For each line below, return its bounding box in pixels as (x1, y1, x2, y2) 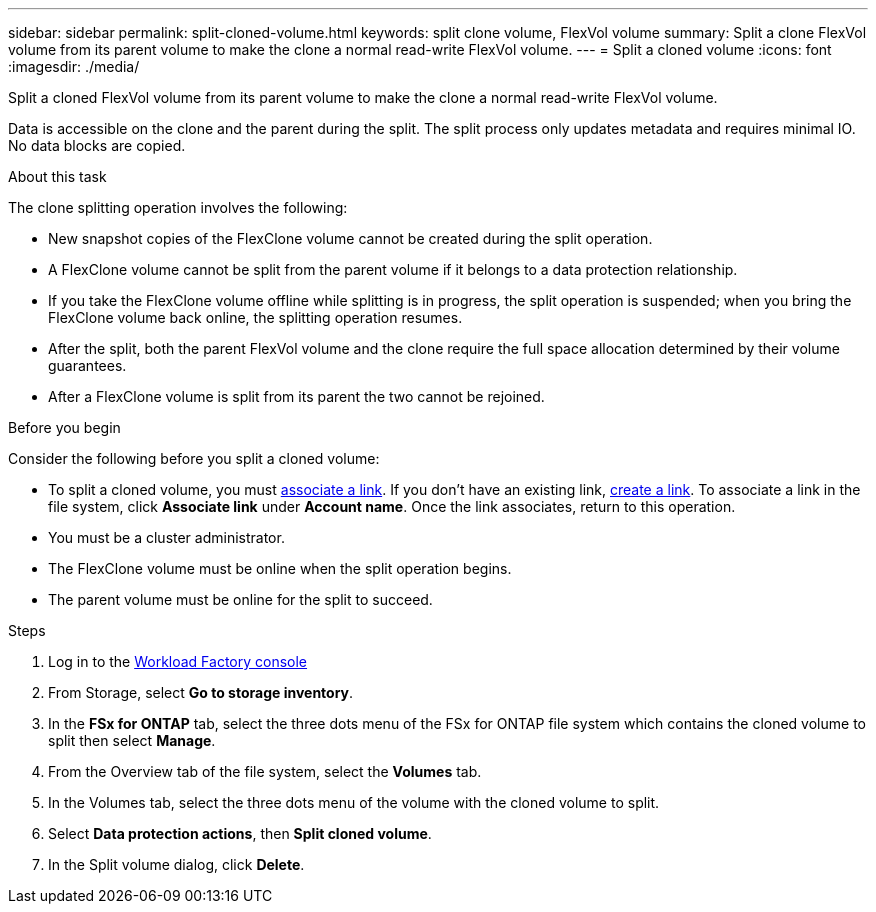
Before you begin (8, 419, 121, 436)
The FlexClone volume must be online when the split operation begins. (48, 560, 512, 577)
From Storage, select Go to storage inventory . (48, 684, 354, 701)
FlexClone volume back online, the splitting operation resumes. (48, 309, 463, 326)
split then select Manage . (48, 732, 216, 749)
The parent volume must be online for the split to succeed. (48, 591, 433, 608)
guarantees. (48, 357, 127, 374)
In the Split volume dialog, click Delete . (48, 856, 305, 873)
